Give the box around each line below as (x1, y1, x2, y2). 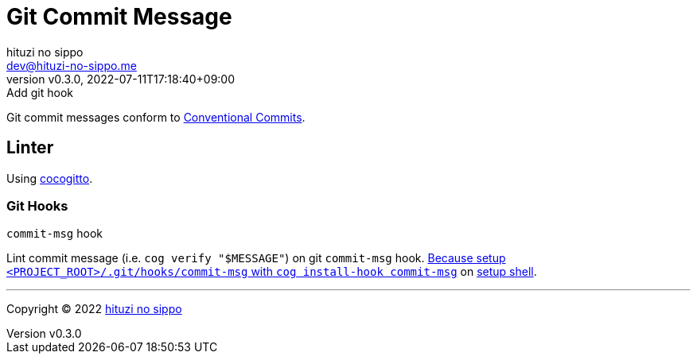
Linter (6, 137, 54, 158)
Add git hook (6, 85, 73, 99)
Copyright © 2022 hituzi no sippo (6, 302, 182, 316)
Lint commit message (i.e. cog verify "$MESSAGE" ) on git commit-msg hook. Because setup (6, 251, 506, 265)
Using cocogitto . (6, 171, 93, 185)
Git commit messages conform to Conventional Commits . (6, 110, 306, 124)
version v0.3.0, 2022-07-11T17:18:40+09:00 (6, 72, 236, 86)
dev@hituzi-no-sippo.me (6, 58, 137, 72)
